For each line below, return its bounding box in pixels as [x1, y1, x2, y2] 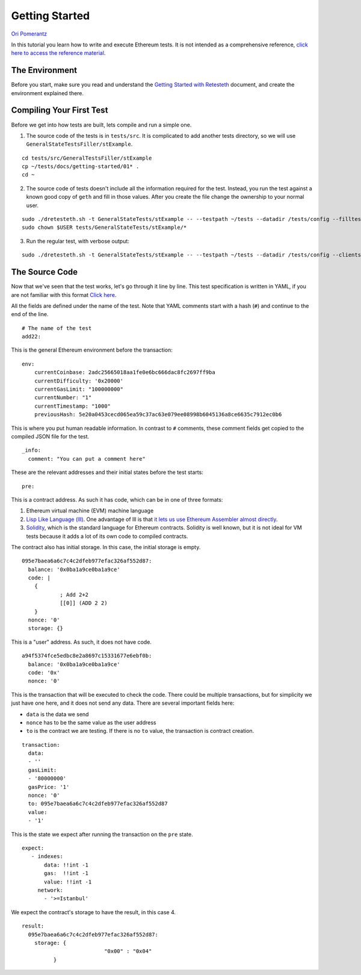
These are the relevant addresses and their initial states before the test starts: [11, 469, 204, 476]
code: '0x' [28, 669, 60, 676]
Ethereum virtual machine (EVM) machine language [26, 507, 154, 514]
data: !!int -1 [44, 861, 89, 868]
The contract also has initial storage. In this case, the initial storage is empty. [11, 543, 201, 550]
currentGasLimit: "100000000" [34, 386, 123, 393]
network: [37, 886, 63, 894]
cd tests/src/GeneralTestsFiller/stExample [22, 154, 152, 161]
